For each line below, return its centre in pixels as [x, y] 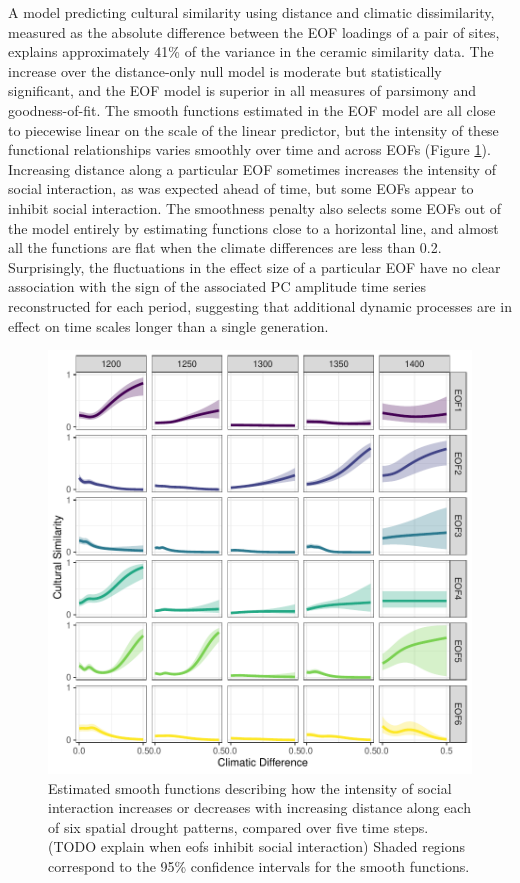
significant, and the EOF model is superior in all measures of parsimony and [242, 90]
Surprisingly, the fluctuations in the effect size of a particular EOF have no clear [254, 266]
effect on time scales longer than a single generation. [168, 325]
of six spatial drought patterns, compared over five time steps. [238, 826]
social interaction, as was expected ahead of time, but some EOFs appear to [241, 188]
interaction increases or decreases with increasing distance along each [259, 807]
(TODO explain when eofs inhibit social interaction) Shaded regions [257, 846]
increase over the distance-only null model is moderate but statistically [225, 70]
